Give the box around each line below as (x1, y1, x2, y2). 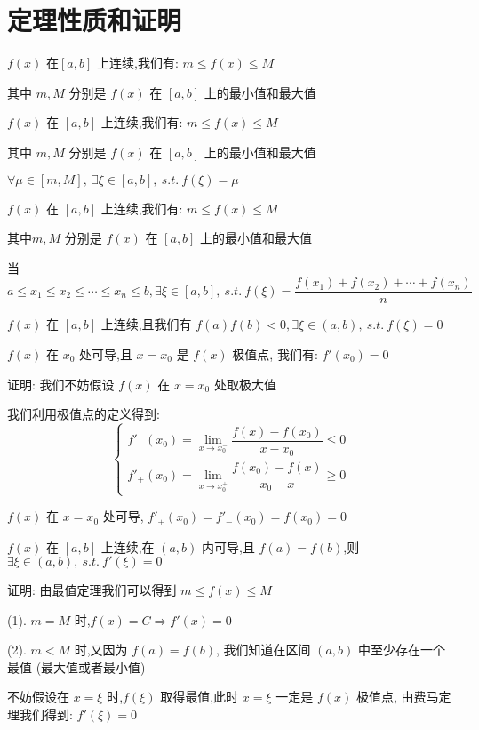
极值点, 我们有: (232, 344, 318, 363)
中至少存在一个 (357, 640, 445, 659)
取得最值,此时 (160, 687, 239, 706)
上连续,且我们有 (100, 315, 192, 333)
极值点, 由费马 (355, 687, 439, 706)
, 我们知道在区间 (215, 640, 311, 659)
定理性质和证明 (7, 2, 182, 38)
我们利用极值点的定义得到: (7, 405, 160, 423)
